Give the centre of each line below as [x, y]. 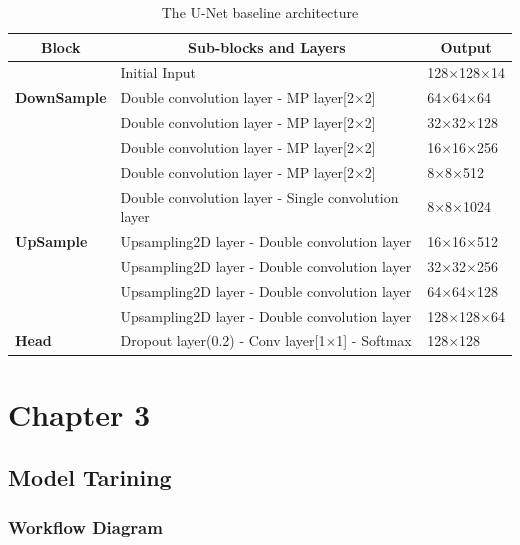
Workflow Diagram [85, 526]
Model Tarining [90, 477]
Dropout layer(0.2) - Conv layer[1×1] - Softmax [266, 340]
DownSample [61, 97]
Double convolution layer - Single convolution [259, 196]
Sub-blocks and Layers [267, 46]
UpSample [51, 241]
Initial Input [158, 72]
